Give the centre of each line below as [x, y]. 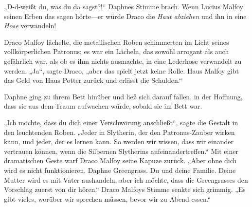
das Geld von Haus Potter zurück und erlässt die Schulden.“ [93, 80]
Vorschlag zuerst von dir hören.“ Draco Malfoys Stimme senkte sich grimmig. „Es [125, 189]
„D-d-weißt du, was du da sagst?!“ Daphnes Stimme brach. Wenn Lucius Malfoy [124, 6]
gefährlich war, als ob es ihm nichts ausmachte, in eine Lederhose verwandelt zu [123, 61]
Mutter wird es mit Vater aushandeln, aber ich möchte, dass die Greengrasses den [126, 179]
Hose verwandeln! [30, 26]
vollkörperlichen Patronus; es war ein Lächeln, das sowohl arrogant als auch [117, 51]
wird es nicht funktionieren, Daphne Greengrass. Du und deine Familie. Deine [120, 170]
